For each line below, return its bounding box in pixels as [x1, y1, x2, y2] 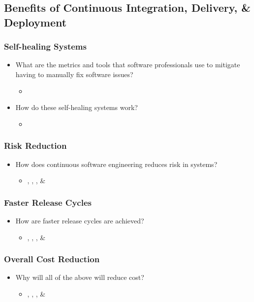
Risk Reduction [4, 139, 67, 152]
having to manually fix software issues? [15, 69, 133, 79]
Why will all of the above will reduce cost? [15, 272, 144, 282]
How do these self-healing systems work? [15, 102, 138, 112]
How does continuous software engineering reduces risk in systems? [15, 159, 218, 169]
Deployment [4, 14, 67, 29]
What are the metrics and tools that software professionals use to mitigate [15, 59, 240, 70]
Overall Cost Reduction [4, 253, 100, 265]
